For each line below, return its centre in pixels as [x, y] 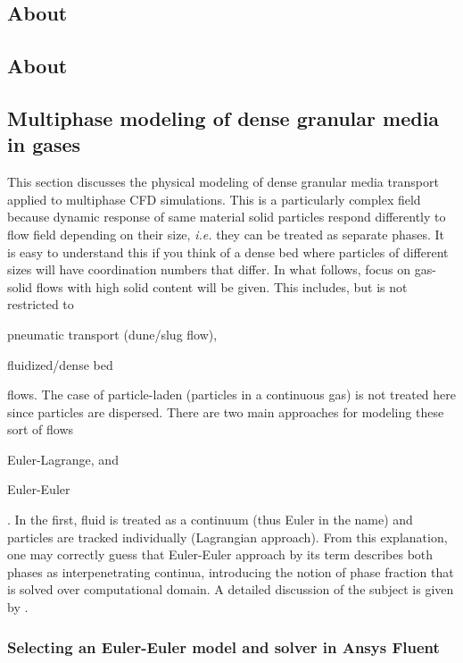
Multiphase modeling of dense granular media [223, 117]
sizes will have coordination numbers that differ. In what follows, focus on [209, 269]
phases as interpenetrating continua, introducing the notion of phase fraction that [231, 571]
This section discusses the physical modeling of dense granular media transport [223, 182]
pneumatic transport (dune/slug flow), [112, 334]
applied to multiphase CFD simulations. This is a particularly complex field [214, 199]
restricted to [41, 304]
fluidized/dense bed [60, 364]
